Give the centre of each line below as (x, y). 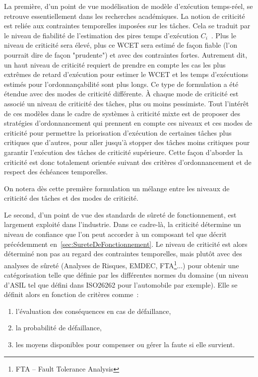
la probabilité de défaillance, (59, 328)
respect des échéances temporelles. (56, 172)
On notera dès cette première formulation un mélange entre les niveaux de (117, 188)
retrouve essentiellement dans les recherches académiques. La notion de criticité (125, 16)
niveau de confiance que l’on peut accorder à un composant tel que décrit (115, 234)
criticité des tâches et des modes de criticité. (71, 198)
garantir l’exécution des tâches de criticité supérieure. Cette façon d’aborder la (124, 152)
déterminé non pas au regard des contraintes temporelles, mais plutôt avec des (123, 254)
